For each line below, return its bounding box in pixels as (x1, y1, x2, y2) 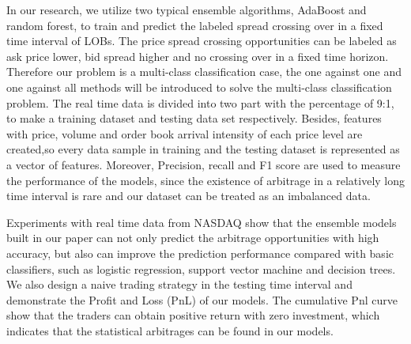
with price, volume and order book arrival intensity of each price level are (6, 125, 363, 142)
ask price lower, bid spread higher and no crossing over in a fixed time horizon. (6, 47, 389, 64)
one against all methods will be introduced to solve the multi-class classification (6, 78, 392, 95)
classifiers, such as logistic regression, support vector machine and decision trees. (6, 260, 396, 277)
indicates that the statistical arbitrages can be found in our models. (6, 322, 334, 338)
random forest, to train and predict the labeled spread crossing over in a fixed (6, 17, 383, 33)
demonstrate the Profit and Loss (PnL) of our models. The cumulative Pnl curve (6, 291, 398, 308)
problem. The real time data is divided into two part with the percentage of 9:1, (6, 94, 394, 111)
